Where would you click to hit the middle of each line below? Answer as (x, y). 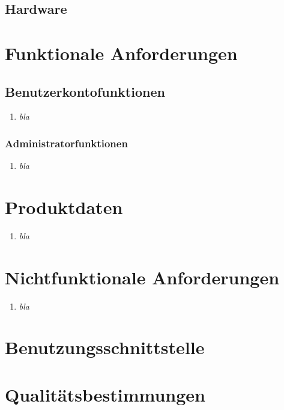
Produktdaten (64, 207)
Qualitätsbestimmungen (105, 394)
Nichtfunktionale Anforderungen (142, 277)
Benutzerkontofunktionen (85, 91)
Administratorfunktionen (66, 143)
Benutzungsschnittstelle (105, 347)
